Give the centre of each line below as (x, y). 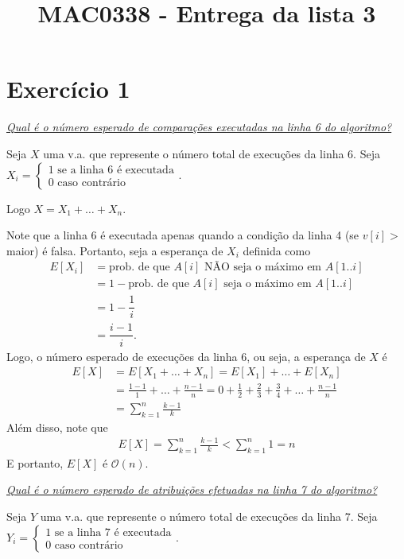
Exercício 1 (68, 89)
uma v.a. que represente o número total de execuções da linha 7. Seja (209, 516)
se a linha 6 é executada (116, 170)
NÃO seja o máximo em (263, 268)
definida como (277, 250)
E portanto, (35, 462)
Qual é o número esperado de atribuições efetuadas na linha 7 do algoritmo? (192, 489)
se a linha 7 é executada (113, 533)
